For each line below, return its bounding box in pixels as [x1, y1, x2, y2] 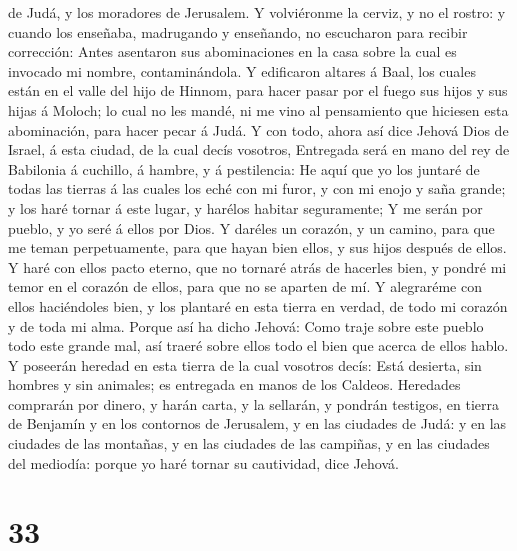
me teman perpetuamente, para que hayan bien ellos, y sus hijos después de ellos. [8, 237, 507, 258]
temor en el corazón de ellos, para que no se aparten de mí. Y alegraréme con [8, 276, 482, 297]
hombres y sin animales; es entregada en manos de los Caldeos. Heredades [8, 374, 461, 395]
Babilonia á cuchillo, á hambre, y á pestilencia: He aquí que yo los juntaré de [8, 158, 480, 179]
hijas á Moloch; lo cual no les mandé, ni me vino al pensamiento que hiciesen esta [8, 99, 509, 120]
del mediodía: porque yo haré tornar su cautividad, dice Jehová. [8, 452, 399, 473]
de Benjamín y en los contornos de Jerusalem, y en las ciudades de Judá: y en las [8, 413, 507, 434]
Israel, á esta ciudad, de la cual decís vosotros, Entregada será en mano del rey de [8, 139, 510, 160]
